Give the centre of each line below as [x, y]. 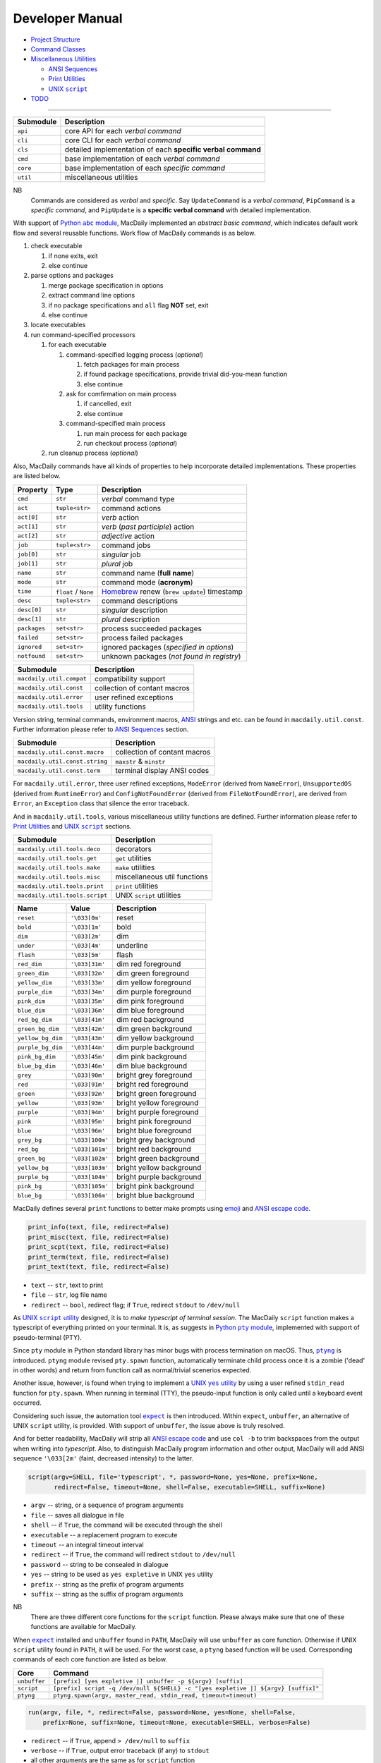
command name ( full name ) [148, 573]
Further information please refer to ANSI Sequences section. [101, 729]
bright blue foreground [154, 1130]
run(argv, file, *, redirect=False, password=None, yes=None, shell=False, [162, 1713]
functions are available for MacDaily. [84, 1627]
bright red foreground [152, 1085]
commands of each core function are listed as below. [90, 1659]
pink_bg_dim [36, 1057]
